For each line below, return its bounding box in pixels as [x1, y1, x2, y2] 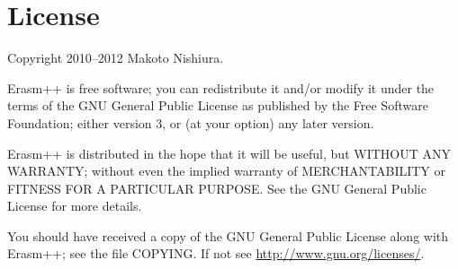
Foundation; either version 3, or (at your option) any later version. [7, 113, 374, 132]
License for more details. [7, 196, 142, 215]
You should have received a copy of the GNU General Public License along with [7, 226, 449, 245]
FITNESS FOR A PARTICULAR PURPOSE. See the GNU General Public [7, 178, 427, 197]
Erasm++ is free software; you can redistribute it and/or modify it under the [7, 78, 435, 97]
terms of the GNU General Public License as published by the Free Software [7, 96, 428, 115]
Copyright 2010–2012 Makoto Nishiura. [7, 48, 224, 67]
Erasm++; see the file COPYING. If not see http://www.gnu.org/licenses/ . [7, 244, 425, 263]
